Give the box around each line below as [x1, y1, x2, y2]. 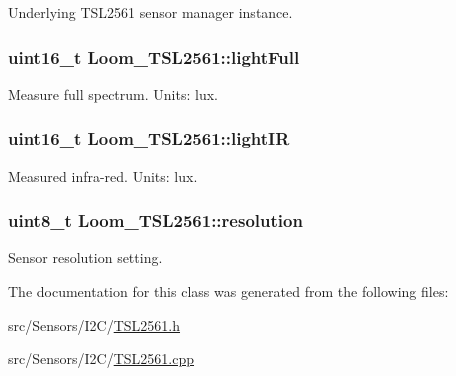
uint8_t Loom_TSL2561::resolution [8, 208, 303, 233]
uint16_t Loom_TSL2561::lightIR [8, 126, 290, 151]
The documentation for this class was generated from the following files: [8, 281, 449, 302]
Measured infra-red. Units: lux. [8, 165, 198, 186]
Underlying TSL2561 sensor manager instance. [8, 2, 293, 22]
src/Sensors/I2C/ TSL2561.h [8, 314, 181, 335]
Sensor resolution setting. [8, 247, 163, 268]
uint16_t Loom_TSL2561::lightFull [8, 44, 300, 69]
